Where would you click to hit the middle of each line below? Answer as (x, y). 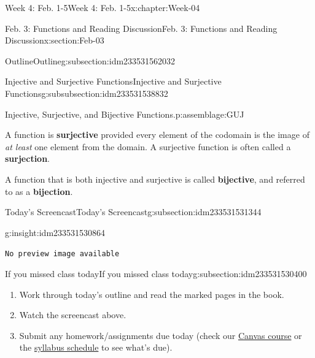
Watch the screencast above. (73, 315)
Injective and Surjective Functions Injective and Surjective (113, 81)
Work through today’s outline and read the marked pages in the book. (152, 294)
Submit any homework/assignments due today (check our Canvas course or (161, 335)
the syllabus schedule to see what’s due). (96, 347)
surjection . (28, 158)
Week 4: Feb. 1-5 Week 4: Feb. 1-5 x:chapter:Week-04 (103, 7)
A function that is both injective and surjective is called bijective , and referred (155, 179)
